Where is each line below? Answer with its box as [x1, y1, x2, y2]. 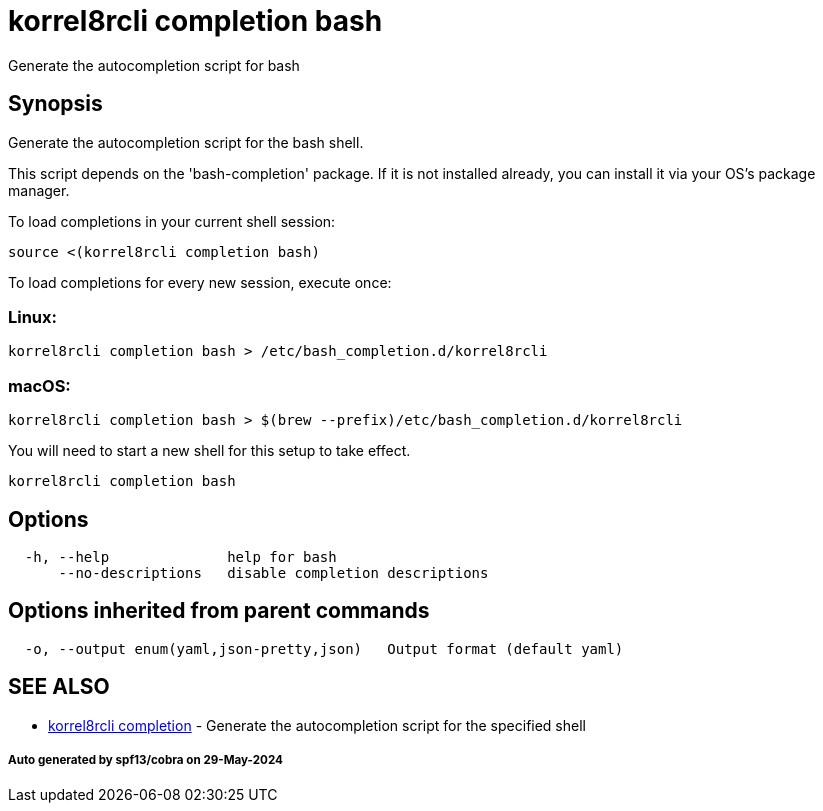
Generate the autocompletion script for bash [8, 56, 300, 74]
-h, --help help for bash [24, 548, 337, 565]
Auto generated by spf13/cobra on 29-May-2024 [8, 753, 283, 768]
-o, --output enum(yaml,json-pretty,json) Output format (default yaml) [24, 640, 624, 657]
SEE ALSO [8, 674, 110, 700]
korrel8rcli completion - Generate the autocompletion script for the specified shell [48, 716, 586, 734]
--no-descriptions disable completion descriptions [58, 564, 489, 581]
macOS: [8, 375, 71, 396]
